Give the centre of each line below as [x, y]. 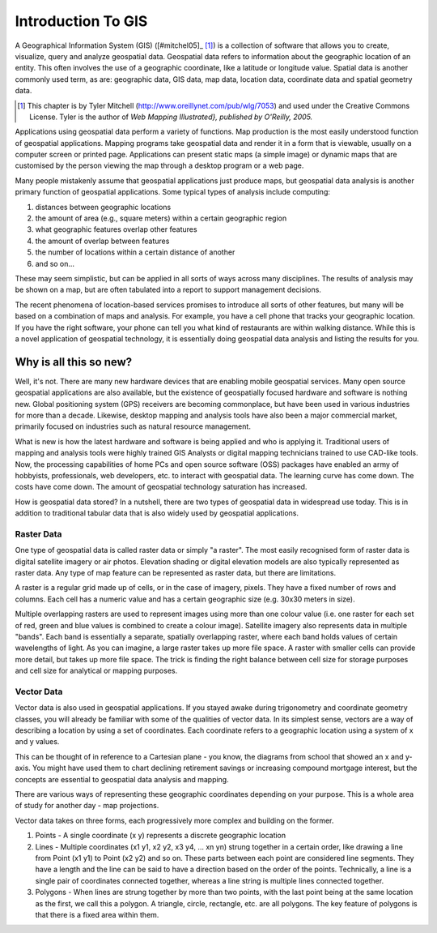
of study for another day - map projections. [87, 806]
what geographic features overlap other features [116, 229]
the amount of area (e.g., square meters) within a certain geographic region [161, 218]
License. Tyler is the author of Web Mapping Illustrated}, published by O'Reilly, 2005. [171, 117]
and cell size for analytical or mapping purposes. [96, 671]
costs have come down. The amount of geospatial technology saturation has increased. [161, 487]
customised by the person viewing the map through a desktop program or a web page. [159, 165]
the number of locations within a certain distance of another [135, 252]
